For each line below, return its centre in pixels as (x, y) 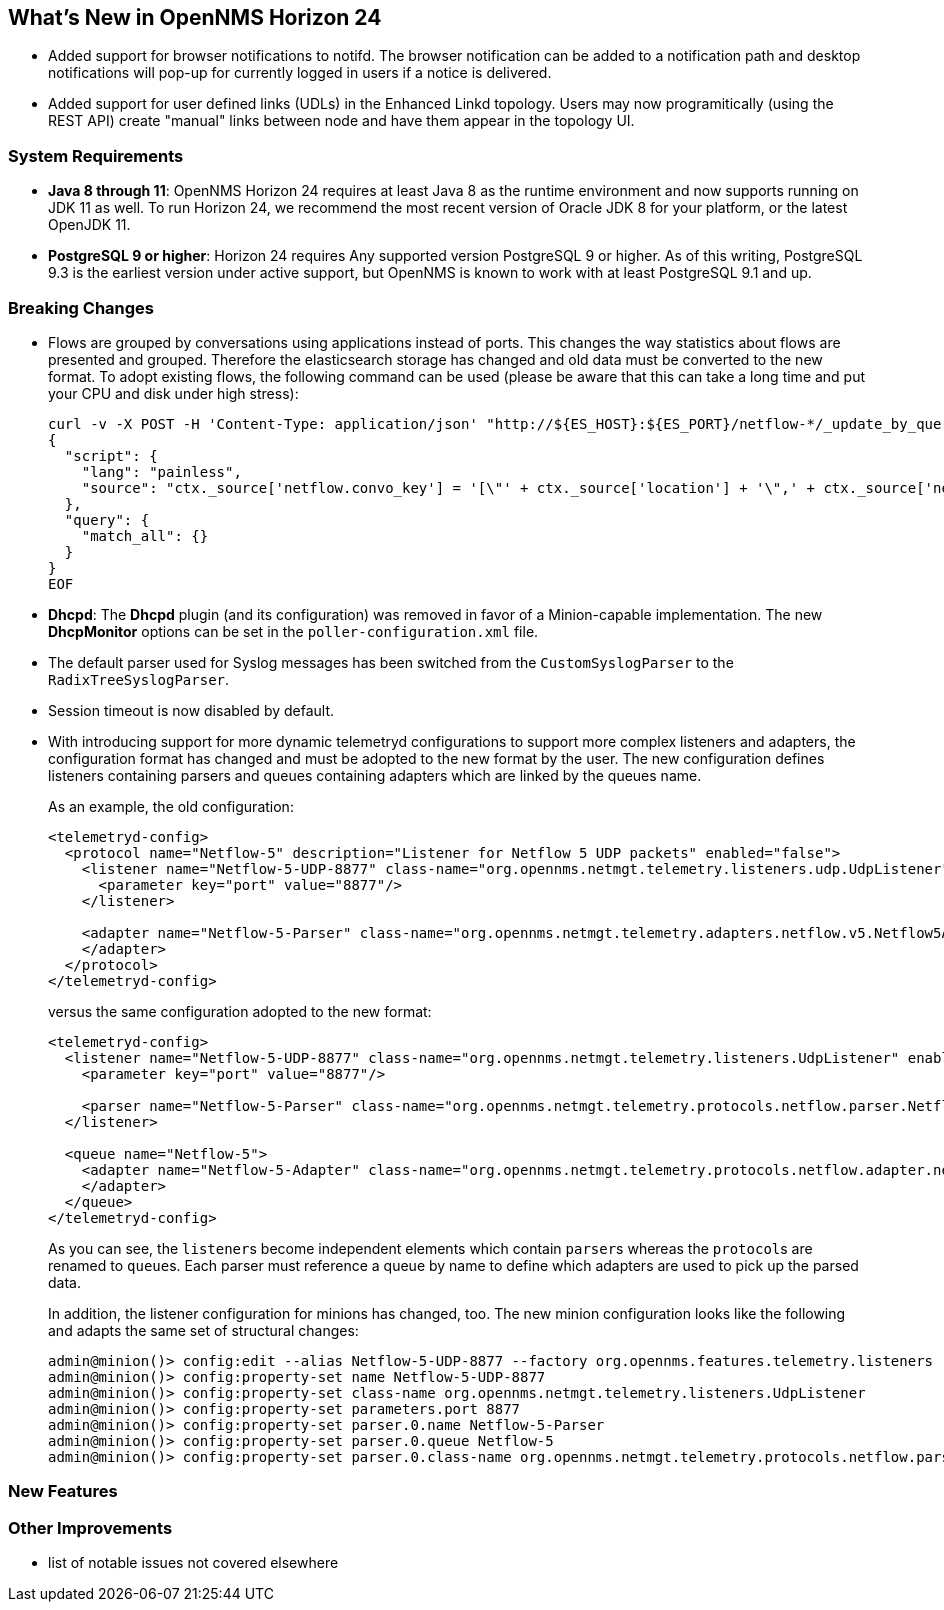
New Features (63, 1491)
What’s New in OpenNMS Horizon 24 (195, 17)
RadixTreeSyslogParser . (139, 679)
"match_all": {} (145, 535)
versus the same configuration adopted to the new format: (240, 1011)
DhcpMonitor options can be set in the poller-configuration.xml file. (293, 631)
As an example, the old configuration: (171, 806)
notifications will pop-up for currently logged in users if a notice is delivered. (300, 73)
